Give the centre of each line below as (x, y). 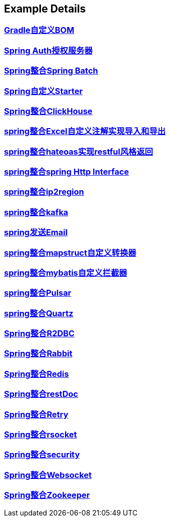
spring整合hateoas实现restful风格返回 (78, 151)
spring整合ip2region (44, 192)
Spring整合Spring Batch (51, 71)
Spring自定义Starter (43, 91)
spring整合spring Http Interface (66, 172)
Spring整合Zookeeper (47, 495)
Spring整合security (42, 455)
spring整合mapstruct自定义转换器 (70, 252)
